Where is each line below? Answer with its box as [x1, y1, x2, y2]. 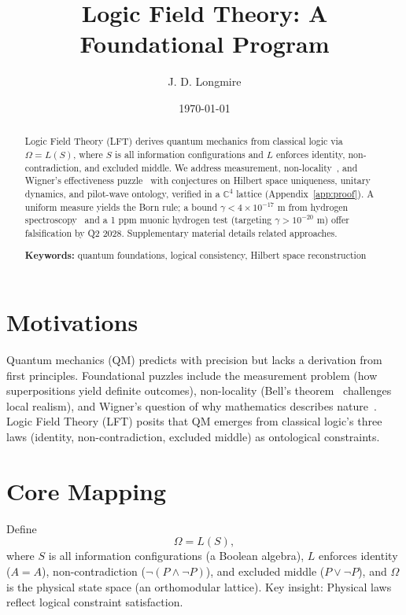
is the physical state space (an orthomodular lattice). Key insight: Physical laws [6, 578, 392, 595]
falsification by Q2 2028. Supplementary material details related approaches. [24, 226, 338, 239]
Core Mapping [6, 474, 167, 506]
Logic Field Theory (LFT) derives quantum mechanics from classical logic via [24, 134, 343, 148]
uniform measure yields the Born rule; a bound [24, 200, 218, 213]
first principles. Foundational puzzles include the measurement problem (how [6, 366, 378, 383]
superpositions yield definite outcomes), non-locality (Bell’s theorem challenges [6, 382, 392, 399]
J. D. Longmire [168, 73, 242, 90]
